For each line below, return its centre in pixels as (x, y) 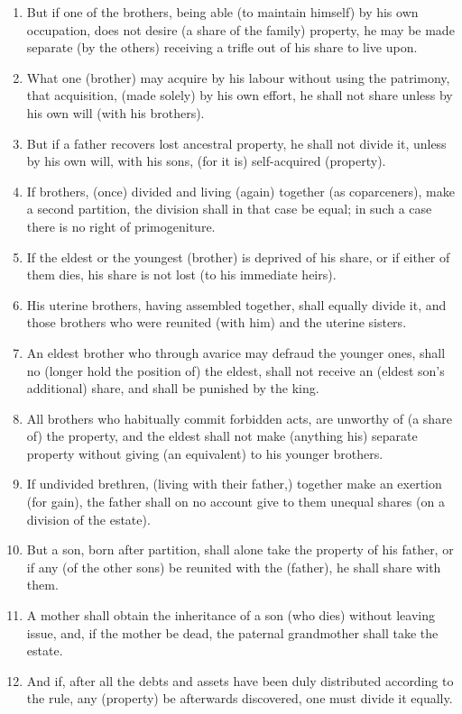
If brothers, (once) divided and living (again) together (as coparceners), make (240, 191)
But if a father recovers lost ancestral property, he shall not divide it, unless (236, 143)
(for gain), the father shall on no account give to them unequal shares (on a (236, 502)
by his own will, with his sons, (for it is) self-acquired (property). (206, 161)
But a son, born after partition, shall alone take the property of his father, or (240, 549)
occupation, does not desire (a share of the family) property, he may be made (240, 29)
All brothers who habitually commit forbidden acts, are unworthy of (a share (239, 418)
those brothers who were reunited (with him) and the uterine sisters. (217, 322)
